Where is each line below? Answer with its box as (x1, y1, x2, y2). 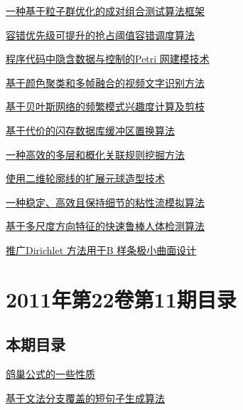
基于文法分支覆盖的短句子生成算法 (6, 390, 165, 405)
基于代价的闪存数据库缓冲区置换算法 (6, 122, 175, 137)
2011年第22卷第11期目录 (6, 284, 237, 313)
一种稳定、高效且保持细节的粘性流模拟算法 (6, 194, 205, 209)
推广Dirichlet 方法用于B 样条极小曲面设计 (6, 242, 197, 257)
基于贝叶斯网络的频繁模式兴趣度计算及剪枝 (6, 99, 205, 114)
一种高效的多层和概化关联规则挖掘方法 (6, 147, 185, 162)
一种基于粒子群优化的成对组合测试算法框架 (6, 4, 205, 18)
